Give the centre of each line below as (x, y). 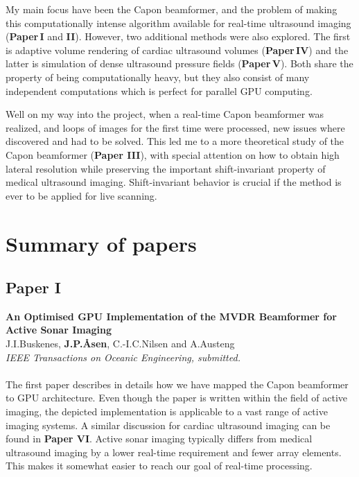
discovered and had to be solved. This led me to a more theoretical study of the (175, 141)
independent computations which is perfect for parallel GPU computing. (159, 90)
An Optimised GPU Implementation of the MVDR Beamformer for (171, 316)
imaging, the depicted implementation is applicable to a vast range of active (167, 411)
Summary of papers (101, 243)
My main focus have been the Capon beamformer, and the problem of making (172, 9)
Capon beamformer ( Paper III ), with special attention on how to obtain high (173, 154)
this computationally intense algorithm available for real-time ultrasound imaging (178, 23)
